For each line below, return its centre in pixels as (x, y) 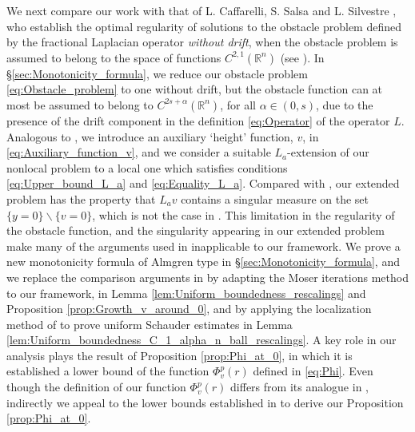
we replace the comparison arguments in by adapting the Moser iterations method (207, 277)
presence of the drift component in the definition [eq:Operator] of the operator (198, 120)
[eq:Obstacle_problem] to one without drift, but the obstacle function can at (195, 89)
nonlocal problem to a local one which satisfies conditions (147, 167)
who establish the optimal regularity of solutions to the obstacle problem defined (204, 26)
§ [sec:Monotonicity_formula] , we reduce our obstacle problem (157, 73)
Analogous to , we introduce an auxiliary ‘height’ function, (150, 136)
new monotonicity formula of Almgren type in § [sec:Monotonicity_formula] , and (203, 262)
